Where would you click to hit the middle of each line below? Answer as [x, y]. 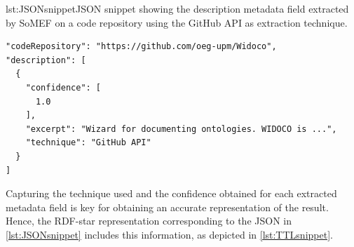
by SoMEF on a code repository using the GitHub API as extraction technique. [177, 22]
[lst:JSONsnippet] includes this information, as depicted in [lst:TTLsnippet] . [169, 234]
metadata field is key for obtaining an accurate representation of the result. [167, 207]
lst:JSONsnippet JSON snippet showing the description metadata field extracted [177, 8]
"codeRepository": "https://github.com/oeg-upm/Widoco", [141, 47]
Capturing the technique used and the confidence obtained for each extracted [171, 193]
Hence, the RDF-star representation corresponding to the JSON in [149, 221]
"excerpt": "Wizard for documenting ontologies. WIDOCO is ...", [181, 129]
